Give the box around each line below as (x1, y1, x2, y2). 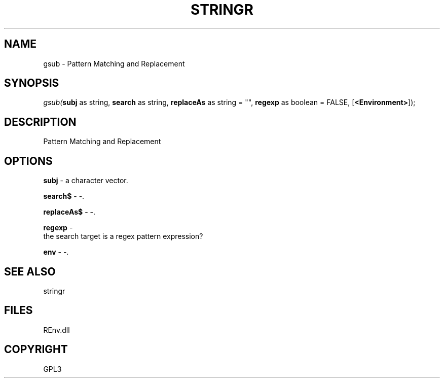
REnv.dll (43, 325, 70, 334)
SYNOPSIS (4, 77, 59, 90)
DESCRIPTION (4, 115, 77, 128)
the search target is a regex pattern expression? (43, 232, 203, 241)
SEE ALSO (4, 265, 56, 278)
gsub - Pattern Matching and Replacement (43, 59, 185, 68)
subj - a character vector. (43, 176, 128, 185)
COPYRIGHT (4, 343, 68, 356)
